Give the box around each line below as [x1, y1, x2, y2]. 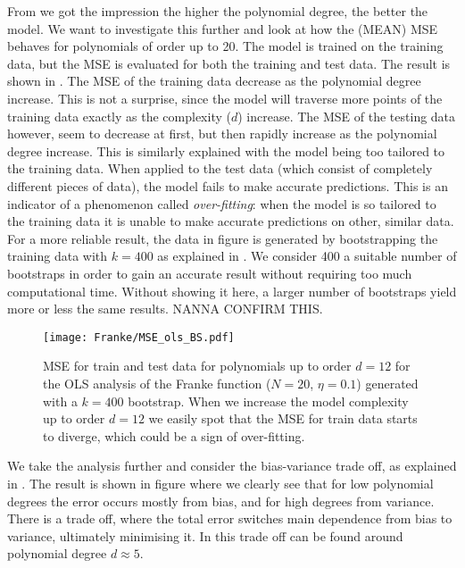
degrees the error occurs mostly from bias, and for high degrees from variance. [7, 491, 435, 510]
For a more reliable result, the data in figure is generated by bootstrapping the [7, 229, 438, 247]
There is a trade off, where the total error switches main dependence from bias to [7, 509, 453, 528]
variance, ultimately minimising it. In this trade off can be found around [7, 526, 403, 545]
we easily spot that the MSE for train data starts [148, 409, 418, 428]
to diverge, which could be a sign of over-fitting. [43, 426, 305, 445]
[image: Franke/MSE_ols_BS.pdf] [43, 330, 235, 344]
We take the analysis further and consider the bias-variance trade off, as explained [7, 456, 457, 475]
